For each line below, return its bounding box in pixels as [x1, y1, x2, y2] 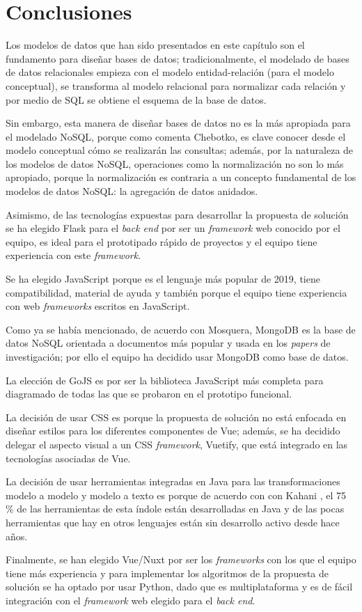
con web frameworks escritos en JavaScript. [6, 299, 190, 313]
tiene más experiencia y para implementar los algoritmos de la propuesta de [6, 565, 329, 580]
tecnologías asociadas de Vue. [6, 450, 131, 465]
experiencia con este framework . [6, 248, 141, 262]
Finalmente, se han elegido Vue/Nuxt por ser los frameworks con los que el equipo [6, 552, 356, 567]
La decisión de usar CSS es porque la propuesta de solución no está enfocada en [6, 409, 347, 424]
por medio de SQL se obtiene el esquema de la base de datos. [6, 92, 267, 107]
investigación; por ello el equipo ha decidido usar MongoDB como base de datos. [6, 350, 349, 363]
